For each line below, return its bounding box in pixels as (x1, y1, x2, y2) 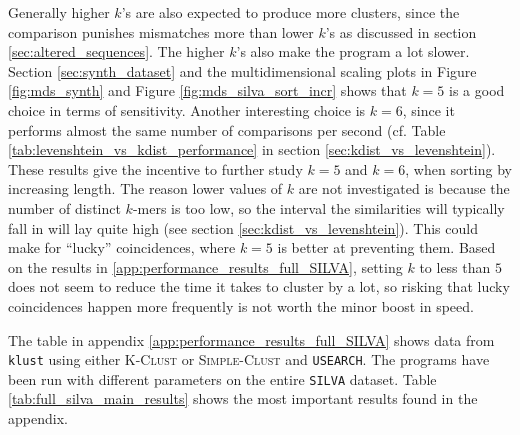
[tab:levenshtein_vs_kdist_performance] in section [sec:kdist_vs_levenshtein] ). (8, 139, 496, 160)
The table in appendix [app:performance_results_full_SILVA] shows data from (8, 329, 495, 350)
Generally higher (8, 2, 110, 22)
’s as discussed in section (325, 21, 477, 42)
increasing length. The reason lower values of (8, 178, 283, 199)
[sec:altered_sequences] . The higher (8, 41, 225, 62)
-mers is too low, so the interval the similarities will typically (132, 197, 505, 218)
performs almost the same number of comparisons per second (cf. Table (8, 119, 446, 140)
